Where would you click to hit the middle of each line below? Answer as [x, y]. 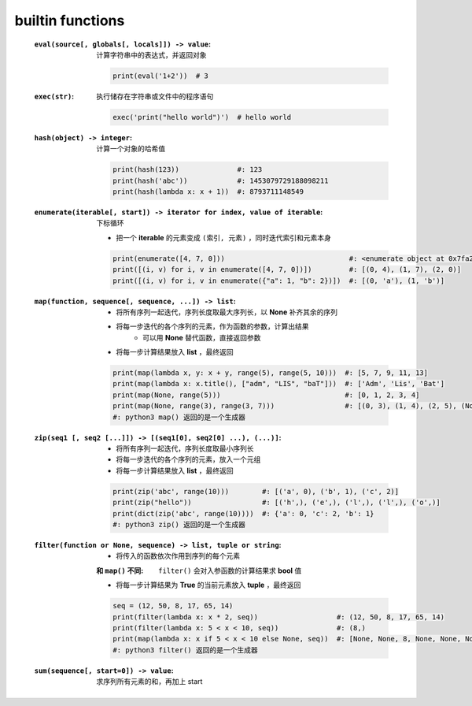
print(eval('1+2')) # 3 [160, 76]
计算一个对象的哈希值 [131, 149]
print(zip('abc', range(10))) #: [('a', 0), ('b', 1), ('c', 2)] [256, 491]
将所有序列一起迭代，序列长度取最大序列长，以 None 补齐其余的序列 [227, 312]
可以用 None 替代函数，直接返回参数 [202, 337]
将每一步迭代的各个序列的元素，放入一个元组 [188, 459]
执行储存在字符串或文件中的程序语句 [155, 96]
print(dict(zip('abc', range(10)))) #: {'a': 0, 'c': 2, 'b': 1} [243, 513]
